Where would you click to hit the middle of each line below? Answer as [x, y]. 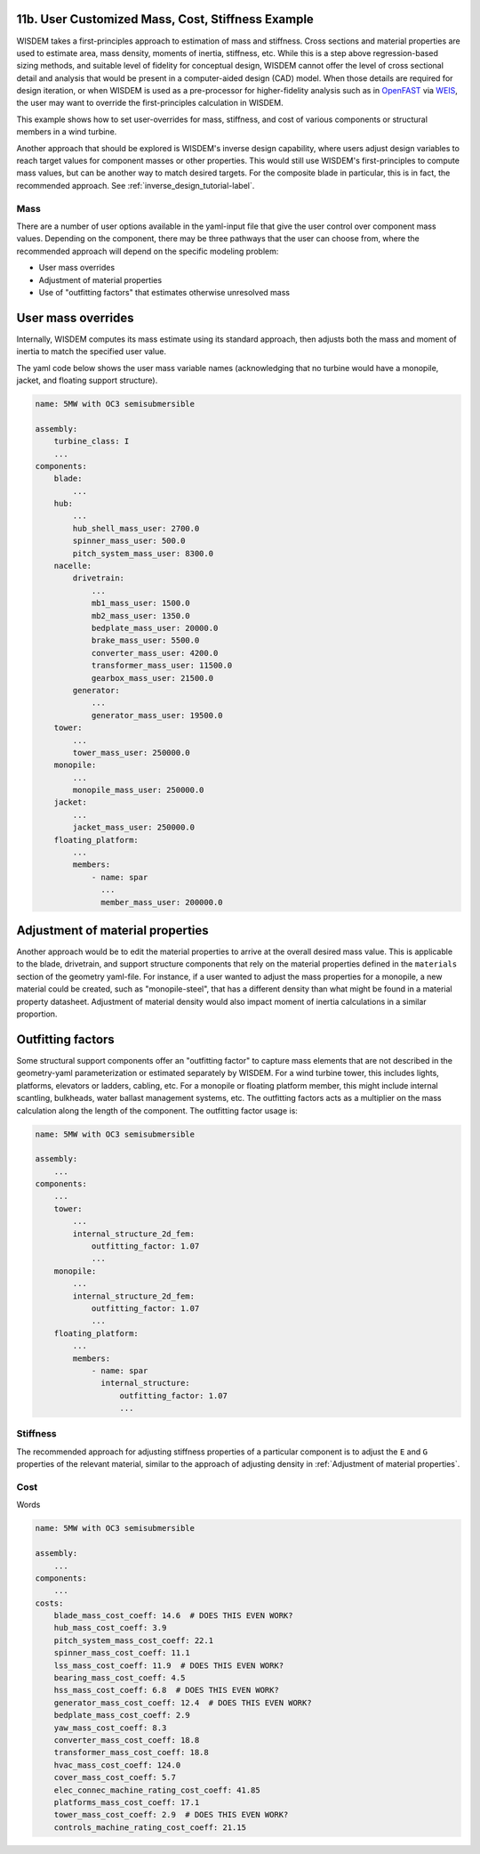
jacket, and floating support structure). [87, 380]
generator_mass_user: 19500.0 [157, 715]
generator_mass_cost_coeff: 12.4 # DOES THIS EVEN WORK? [183, 1703]
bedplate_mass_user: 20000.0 [155, 628]
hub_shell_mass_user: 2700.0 [136, 528]
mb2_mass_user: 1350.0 [140, 615]
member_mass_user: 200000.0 [162, 902]
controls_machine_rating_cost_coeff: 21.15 [150, 1827]
